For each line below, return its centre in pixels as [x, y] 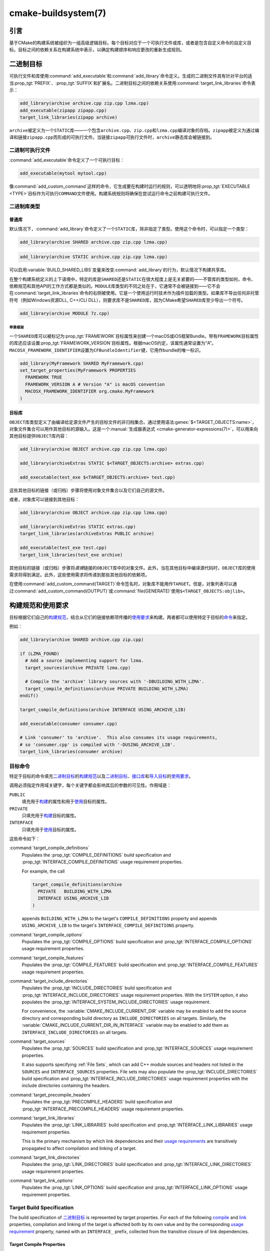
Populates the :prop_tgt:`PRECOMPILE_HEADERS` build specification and [97, 1102]
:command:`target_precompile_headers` [50, 1095]
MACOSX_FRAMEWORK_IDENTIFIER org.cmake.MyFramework [90, 391]
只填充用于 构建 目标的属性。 [50, 815]
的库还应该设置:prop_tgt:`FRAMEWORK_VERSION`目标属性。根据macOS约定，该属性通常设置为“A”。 [113, 343]
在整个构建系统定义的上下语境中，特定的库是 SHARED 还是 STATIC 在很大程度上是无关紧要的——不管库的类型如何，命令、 [132, 279]
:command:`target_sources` [37, 1041]
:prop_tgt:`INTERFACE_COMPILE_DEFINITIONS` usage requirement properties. [102, 862]
